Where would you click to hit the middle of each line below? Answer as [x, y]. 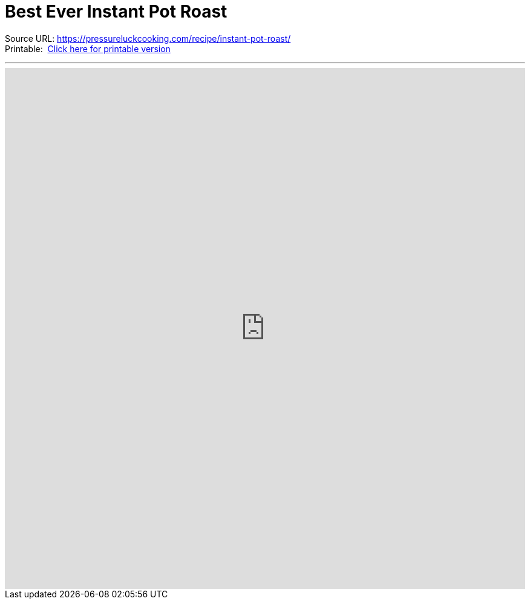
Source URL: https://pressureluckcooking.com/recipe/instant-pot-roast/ [148, 38]
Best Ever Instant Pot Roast [116, 12]
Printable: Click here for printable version [88, 48]
